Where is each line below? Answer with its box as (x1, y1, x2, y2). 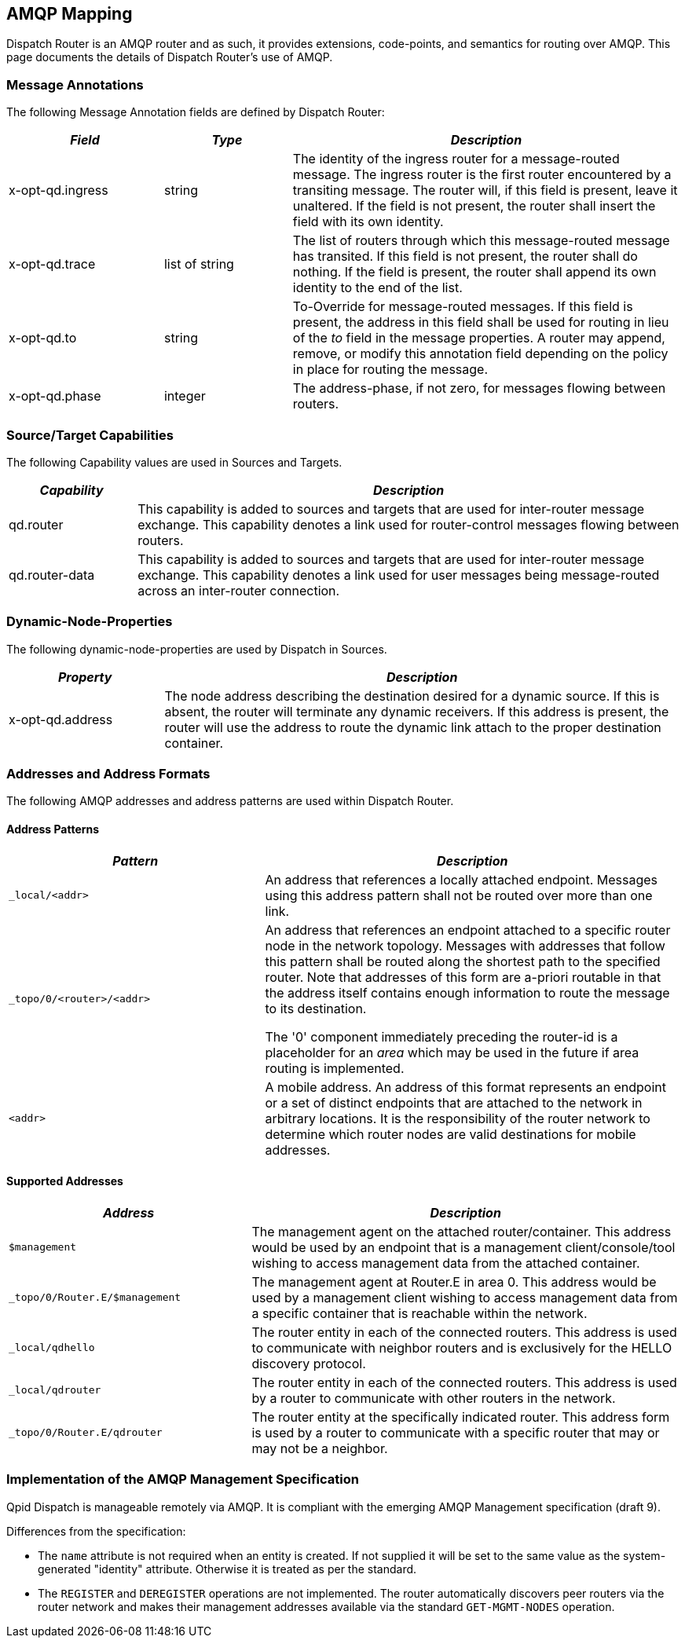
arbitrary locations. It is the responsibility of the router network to (265, 1110, 650, 1126)
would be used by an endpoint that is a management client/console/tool (251, 1239, 676, 1255)
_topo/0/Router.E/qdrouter (9, 1426, 163, 1439)
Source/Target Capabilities (6, 427, 174, 443)
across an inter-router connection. (137, 582, 340, 599)
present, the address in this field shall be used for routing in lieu (292, 314, 669, 331)
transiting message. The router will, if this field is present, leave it (292, 182, 678, 199)
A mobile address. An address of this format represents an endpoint (265, 1078, 667, 1095)
